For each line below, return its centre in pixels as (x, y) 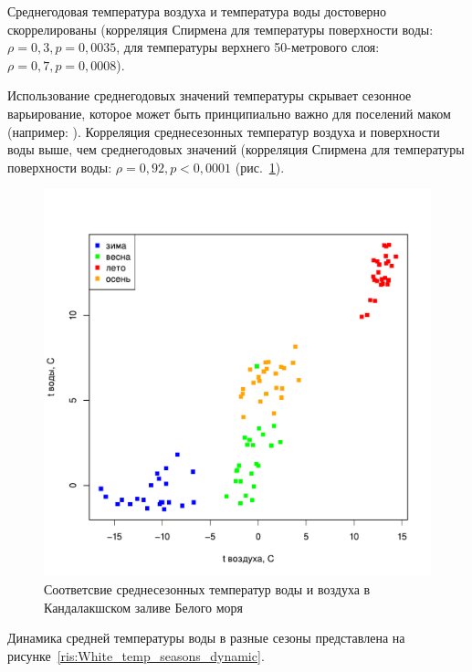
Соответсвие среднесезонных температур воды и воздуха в (207, 588)
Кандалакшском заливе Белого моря (144, 607)
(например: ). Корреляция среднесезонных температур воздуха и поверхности (224, 131)
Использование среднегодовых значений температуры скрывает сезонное (210, 95)
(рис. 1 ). (260, 167)
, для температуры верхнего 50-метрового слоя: (248, 47)
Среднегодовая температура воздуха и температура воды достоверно (197, 11)
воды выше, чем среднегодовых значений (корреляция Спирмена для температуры (236, 149)
